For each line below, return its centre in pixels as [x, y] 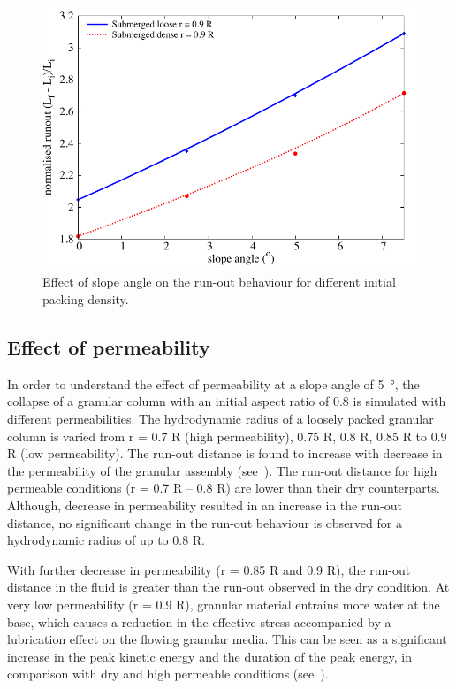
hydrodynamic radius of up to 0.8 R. [106, 540]
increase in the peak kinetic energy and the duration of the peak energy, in [209, 656]
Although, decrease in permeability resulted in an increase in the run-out [205, 505]
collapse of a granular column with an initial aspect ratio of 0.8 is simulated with [227, 401]
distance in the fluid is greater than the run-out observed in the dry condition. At [228, 587]
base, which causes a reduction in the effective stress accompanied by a [199, 621]
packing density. [86, 299]
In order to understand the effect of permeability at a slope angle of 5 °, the [213, 383]
